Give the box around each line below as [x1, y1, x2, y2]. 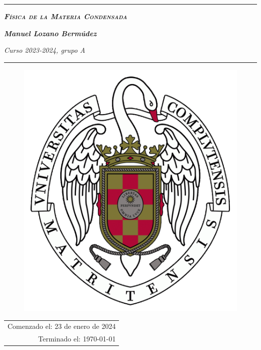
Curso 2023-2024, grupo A [4, 45, 85, 55]
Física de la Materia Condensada [4, 11, 127, 21]
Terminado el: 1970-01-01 [38, 333, 116, 344]
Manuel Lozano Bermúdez [4, 28, 97, 38]
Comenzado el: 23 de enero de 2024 [8, 321, 116, 331]
